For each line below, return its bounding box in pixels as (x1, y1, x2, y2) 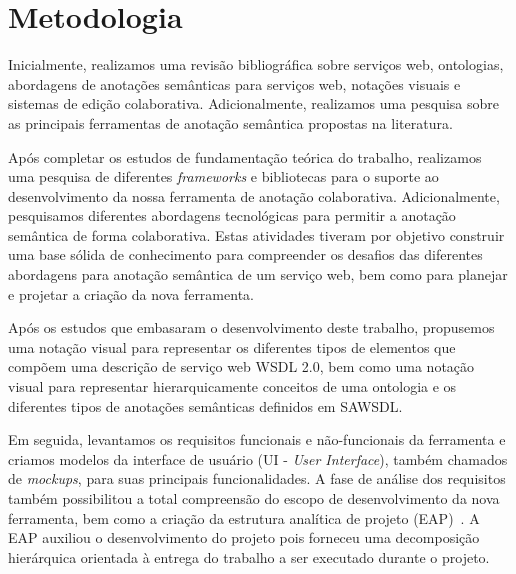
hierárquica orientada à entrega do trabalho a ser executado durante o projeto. (8, 546, 490, 567)
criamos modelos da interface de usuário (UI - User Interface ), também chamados (8, 448, 508, 469)
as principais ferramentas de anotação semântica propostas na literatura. (8, 112, 453, 133)
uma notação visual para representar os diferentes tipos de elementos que (8, 336, 456, 357)
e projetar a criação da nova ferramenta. (8, 283, 254, 304)
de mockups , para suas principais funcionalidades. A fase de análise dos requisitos (8, 468, 506, 489)
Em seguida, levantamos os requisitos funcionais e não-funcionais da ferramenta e (8, 429, 506, 450)
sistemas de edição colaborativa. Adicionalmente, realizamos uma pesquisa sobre (8, 93, 499, 114)
